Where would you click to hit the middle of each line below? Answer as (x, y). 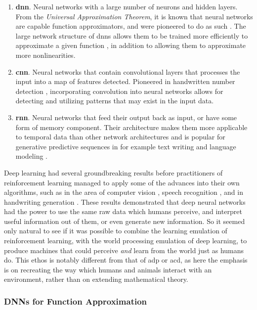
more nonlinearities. (45, 55)
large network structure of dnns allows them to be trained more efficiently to (132, 35)
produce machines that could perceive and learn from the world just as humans (124, 250)
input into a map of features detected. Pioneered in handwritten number (125, 81)
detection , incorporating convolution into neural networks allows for (119, 91)
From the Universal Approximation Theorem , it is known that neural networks (134, 16)
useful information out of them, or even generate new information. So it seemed (125, 221)
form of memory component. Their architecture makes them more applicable (131, 127)
